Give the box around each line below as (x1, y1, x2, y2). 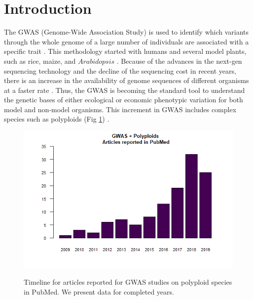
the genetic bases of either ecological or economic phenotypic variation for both (4, 94, 243, 105)
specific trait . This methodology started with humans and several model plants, (4, 46, 247, 56)
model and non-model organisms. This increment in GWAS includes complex (4, 104, 237, 114)
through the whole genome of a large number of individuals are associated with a (4, 36, 249, 46)
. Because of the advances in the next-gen (116, 55, 242, 66)
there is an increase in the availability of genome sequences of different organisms (4, 75, 249, 86)
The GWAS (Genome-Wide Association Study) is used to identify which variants (4, 27, 249, 37)
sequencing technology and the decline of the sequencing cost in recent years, (4, 65, 236, 76)
